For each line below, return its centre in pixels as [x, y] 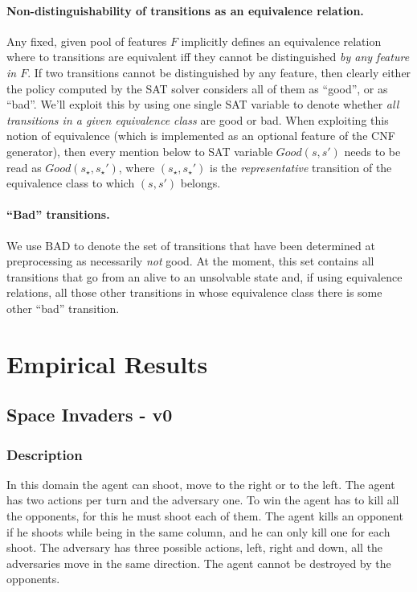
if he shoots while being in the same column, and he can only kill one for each [198, 531]
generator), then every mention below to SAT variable [140, 151]
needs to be [372, 151]
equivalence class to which [71, 183]
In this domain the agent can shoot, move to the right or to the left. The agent [201, 484]
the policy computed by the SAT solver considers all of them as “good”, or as [197, 88]
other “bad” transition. [63, 308]
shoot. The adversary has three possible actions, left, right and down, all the [195, 547]
